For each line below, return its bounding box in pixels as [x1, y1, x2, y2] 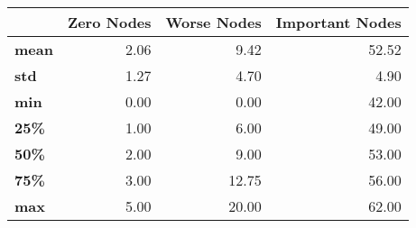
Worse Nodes [165, 12, 262, 32]
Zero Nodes [67, 12, 152, 32]
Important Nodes [275, 12, 402, 32]
